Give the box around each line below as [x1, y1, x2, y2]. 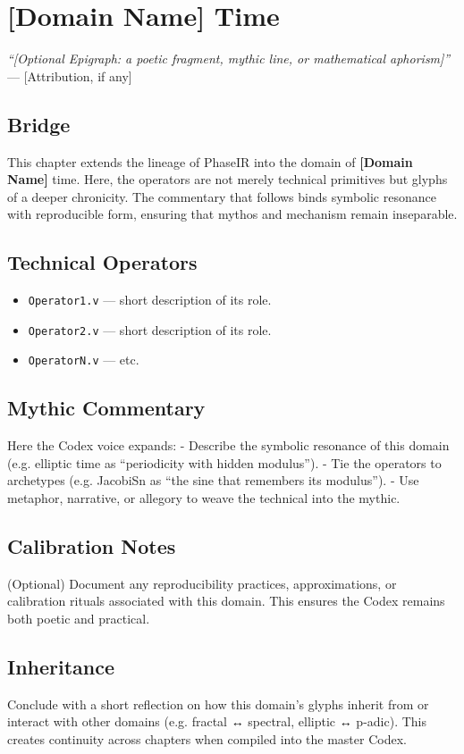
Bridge [7, 110, 71, 138]
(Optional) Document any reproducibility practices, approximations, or [7, 574, 397, 592]
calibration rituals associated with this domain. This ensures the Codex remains [7, 591, 445, 610]
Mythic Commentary [7, 394, 206, 422]
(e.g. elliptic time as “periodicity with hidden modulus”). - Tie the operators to [7, 453, 442, 472]
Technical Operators [7, 248, 198, 276]
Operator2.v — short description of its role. [28, 320, 272, 339]
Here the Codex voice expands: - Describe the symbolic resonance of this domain [7, 436, 450, 455]
